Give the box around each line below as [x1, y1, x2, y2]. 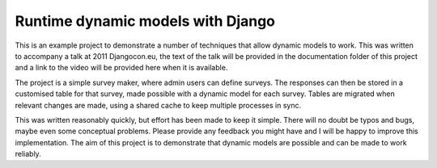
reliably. [15, 149, 42, 159]
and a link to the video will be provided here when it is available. [15, 63, 228, 73]
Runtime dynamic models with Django [15, 12, 275, 30]
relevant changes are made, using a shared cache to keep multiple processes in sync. [15, 100, 302, 110]
